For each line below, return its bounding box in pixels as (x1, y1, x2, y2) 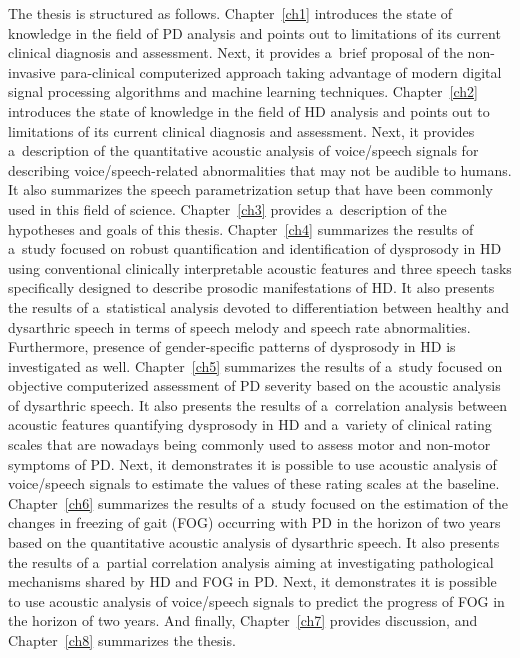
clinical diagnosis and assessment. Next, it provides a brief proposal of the (8, 42, 463, 63)
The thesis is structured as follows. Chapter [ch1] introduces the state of (8, 3, 453, 23)
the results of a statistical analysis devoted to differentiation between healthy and (8, 296, 510, 317)
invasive (8, 61, 56, 82)
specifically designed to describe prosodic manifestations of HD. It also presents (8, 277, 495, 298)
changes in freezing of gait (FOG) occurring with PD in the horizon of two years (8, 512, 501, 533)
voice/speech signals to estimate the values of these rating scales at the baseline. (8, 473, 500, 494)
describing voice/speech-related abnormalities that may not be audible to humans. (8, 159, 512, 180)
